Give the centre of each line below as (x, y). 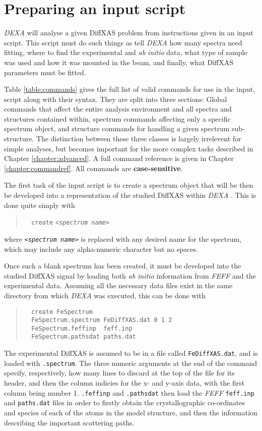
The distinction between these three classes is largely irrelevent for (139, 139)
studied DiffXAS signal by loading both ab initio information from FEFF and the (130, 275)
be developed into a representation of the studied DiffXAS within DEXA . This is (130, 195)
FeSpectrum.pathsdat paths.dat (84, 337)
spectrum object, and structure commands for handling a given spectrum (117, 128)
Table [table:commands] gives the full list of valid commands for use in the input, (129, 89)
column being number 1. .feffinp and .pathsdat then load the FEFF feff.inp (129, 392)
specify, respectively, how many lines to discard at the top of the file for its (119, 373)
